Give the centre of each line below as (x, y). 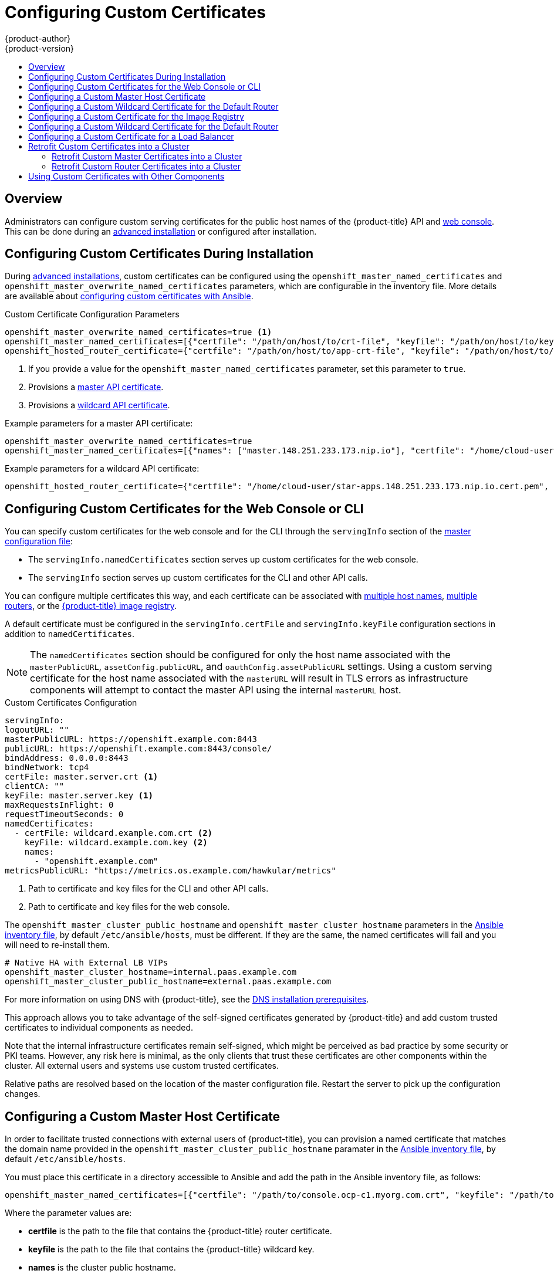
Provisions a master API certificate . (96, 387)
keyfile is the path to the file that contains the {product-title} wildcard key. (171, 1249)
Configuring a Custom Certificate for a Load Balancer (131, 136)
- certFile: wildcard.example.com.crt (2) (114, 833)
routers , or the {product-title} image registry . (91, 606)
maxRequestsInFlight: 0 (59, 805)
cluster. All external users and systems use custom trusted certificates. (142, 1066)
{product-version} (40, 48)
